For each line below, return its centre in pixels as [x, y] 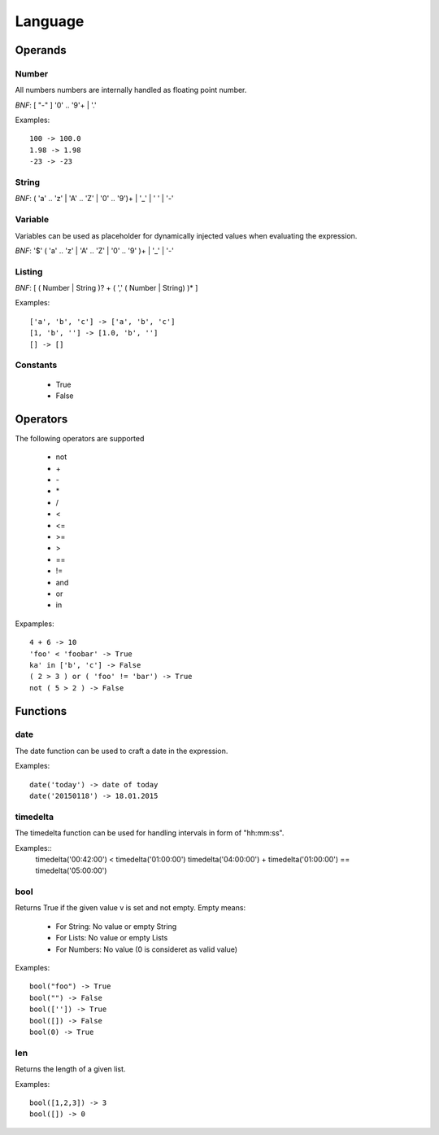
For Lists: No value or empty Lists [112, 938]
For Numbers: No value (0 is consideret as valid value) [147, 949]
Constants [36, 365]
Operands [41, 50]
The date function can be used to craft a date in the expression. [122, 751]
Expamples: [35, 624]
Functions [41, 711]
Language [50, 21]
